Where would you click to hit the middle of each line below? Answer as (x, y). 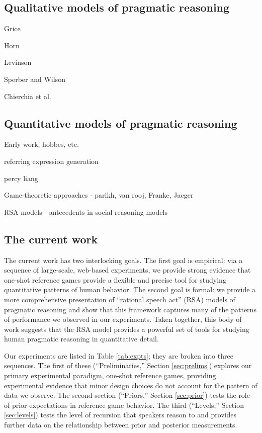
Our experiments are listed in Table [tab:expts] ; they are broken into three (119, 355)
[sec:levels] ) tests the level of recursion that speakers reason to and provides (120, 415)
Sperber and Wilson (35, 79)
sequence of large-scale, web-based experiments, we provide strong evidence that (127, 270)
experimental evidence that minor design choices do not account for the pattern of (131, 385)
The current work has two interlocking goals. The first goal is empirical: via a (123, 260)
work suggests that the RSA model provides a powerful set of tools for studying (127, 329)
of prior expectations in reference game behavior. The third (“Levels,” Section (124, 405)
